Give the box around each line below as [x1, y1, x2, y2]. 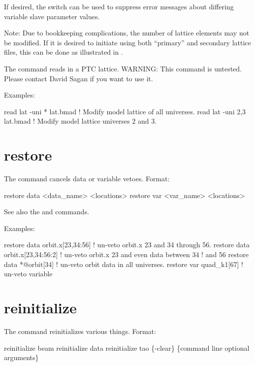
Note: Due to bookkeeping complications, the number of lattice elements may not [4, 28, 250, 38]
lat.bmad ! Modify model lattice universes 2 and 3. [4, 116, 157, 126]
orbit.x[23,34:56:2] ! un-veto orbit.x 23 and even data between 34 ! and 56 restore [4, 249, 249, 260]
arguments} [4, 352, 39, 363]
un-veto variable [4, 268, 53, 279]
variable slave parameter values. [4, 11, 100, 21]
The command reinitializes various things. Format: [4, 326, 156, 336]
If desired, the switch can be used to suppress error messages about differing [4, 1, 234, 11]
